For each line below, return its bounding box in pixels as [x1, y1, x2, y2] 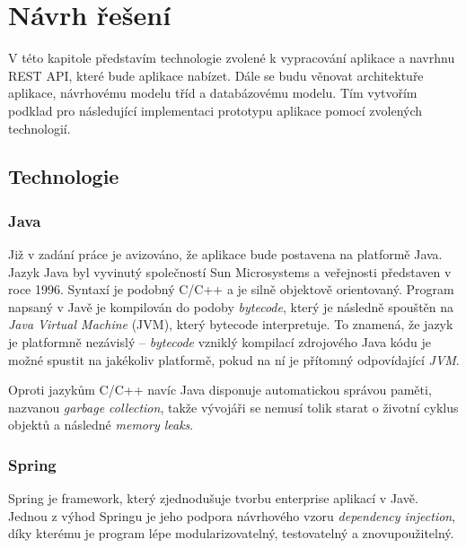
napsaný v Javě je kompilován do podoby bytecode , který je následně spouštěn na [8, 297, 454, 316]
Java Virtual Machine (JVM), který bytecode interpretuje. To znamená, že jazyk [8, 315, 453, 334]
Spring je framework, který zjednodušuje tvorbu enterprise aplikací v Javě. [8, 489, 418, 508]
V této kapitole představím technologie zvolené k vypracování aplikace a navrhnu [8, 48, 455, 67]
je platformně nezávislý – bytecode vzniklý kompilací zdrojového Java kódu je [8, 333, 431, 352]
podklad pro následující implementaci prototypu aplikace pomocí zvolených [8, 100, 423, 119]
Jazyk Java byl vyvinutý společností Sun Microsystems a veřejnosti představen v [8, 262, 452, 281]
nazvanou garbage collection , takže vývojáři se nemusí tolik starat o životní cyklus [8, 397, 459, 416]
